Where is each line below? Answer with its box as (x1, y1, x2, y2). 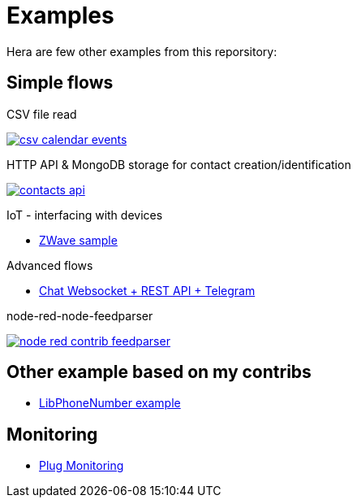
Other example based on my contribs (6, 362, 312, 383)
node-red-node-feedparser (6, 308, 153, 323)
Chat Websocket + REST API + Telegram (39, 283, 256, 298)
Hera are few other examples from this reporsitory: (6, 44, 277, 59)
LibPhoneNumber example (39, 396, 181, 411)
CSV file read (6, 106, 77, 121)
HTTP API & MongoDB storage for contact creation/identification (6, 157, 351, 172)
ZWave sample (39, 232, 118, 247)
